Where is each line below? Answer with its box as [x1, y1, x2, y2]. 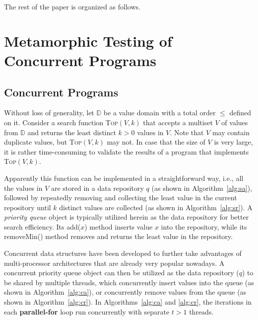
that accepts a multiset [143, 117, 213, 127]
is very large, [214, 137, 253, 147]
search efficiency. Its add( [4, 221, 81, 232]
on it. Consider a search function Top [4, 117, 118, 127]
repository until [4, 202, 51, 212]
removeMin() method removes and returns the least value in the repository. [4, 231, 233, 241]
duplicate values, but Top [4, 137, 82, 147]
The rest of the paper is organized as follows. [4, 1, 140, 11]
